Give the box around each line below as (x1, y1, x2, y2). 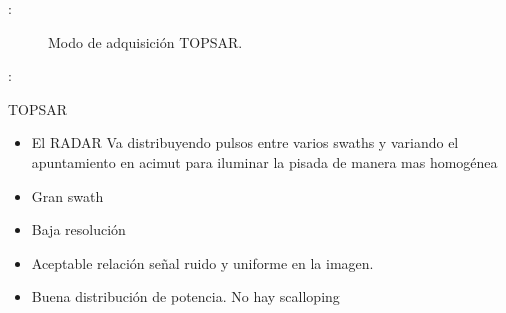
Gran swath (31, 185, 104, 206)
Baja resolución (31, 219, 126, 240)
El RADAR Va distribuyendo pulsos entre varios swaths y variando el (31, 132, 459, 153)
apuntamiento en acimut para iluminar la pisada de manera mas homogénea (31, 151, 498, 172)
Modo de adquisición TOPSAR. (48, 31, 243, 52)
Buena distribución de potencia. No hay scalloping (31, 286, 340, 307)
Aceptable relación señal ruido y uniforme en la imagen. (31, 252, 374, 273)
